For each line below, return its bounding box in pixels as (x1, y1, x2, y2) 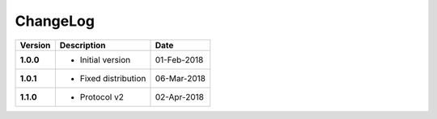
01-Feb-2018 (155, 54, 204, 65)
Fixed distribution (79, 72, 146, 84)
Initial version (79, 54, 131, 65)
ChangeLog (15, 12, 95, 30)
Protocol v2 (79, 91, 125, 102)
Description (59, 39, 106, 51)
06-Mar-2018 (155, 72, 206, 84)
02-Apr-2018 (155, 91, 204, 102)
